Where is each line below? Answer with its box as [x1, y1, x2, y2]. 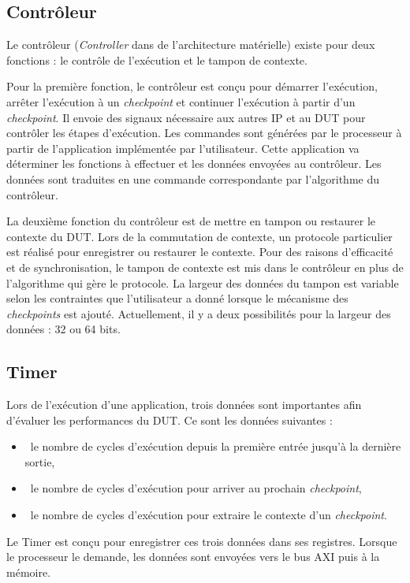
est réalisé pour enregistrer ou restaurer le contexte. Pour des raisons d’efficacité [6, 243, 393, 260]
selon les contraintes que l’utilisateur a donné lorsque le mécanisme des [6, 290, 348, 306]
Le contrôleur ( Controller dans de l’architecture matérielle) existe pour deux [6, 36, 375, 53]
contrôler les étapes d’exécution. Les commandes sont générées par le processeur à [6, 124, 402, 141]
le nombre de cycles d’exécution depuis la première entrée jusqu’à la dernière [30, 438, 401, 455]
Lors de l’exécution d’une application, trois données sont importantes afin [6, 396, 362, 413]
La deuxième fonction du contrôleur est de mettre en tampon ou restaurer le [6, 213, 376, 229]
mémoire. [6, 563, 51, 580]
